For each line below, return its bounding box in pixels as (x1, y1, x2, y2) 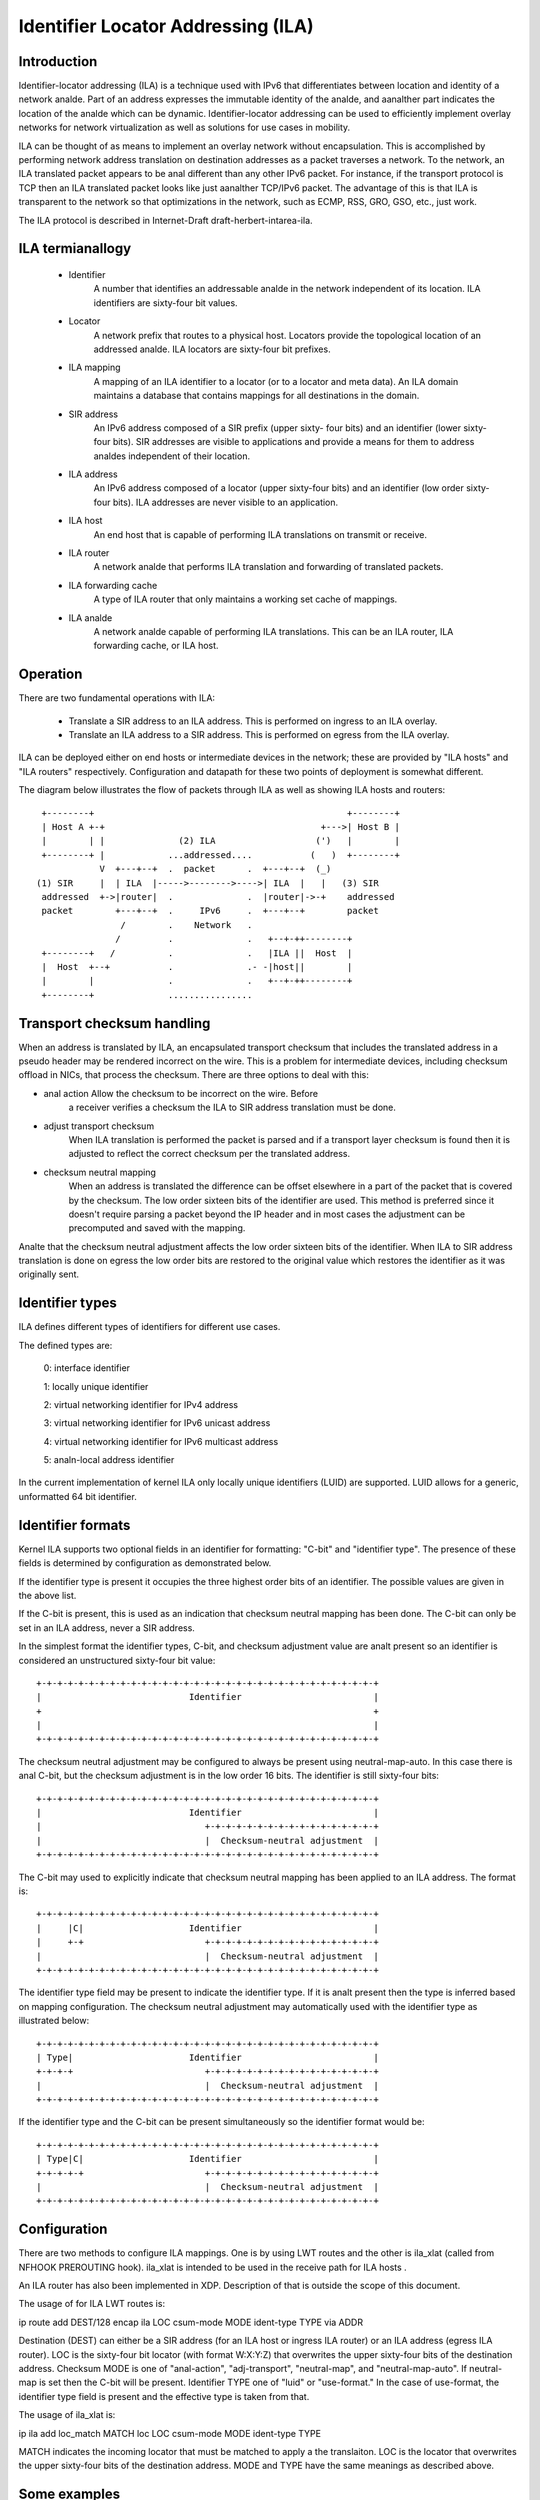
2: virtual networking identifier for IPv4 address (43, 1398, 239, 1410)
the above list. (18, 1589, 77, 1601)
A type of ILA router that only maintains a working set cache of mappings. (93, 593, 398, 605)
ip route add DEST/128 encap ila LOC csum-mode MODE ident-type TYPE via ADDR (18, 2316, 364, 2328)
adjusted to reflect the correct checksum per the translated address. (68, 1148, 351, 1160)
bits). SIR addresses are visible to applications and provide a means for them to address (112, 436, 475, 448)
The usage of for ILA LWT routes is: (18, 2298, 165, 2310)
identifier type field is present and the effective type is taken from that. (18, 2390, 310, 2402)
